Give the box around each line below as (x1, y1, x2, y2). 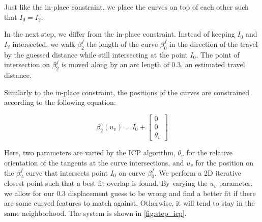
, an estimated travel (181, 59, 245, 70)
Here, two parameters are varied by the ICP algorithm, (4, 147, 176, 158)
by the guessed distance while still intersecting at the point (4, 49, 188, 60)
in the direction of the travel (169, 38, 258, 49)
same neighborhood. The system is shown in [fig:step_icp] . (4, 208, 187, 218)
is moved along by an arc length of (61, 59, 169, 70)
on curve (119, 167, 145, 178)
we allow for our (4, 187, 54, 198)
